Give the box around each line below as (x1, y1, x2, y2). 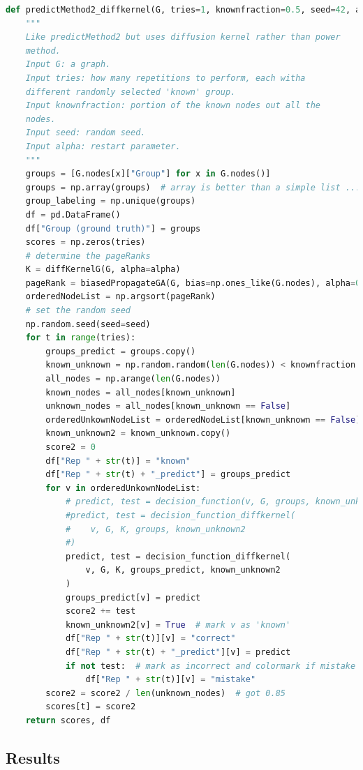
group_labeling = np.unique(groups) (25, 196, 196, 206)
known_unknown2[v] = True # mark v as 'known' (65, 619, 291, 630)
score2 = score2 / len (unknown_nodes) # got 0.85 (45, 688, 286, 698)
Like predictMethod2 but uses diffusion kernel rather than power (25, 32, 341, 43)
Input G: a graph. (25, 59, 111, 70)
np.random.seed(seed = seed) (25, 319, 151, 329)
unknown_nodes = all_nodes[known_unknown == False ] (45, 401, 291, 412)
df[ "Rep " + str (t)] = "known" (45, 455, 191, 466)
